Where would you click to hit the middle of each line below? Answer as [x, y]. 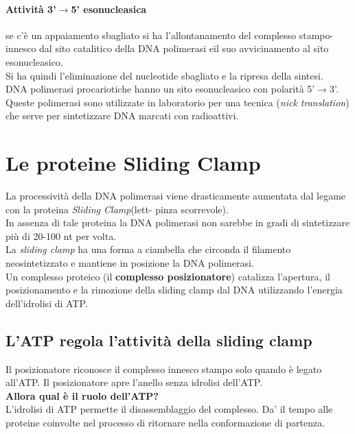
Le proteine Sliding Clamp [133, 163]
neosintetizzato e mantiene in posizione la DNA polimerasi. [130, 263]
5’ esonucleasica [109, 9]
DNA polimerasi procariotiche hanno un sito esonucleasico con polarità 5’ [160, 89]
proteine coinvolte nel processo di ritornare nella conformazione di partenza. [165, 422]
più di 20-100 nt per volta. [61, 236]
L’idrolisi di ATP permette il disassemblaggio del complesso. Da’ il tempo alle [169, 409]
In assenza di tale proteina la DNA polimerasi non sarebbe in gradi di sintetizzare [178, 222]
